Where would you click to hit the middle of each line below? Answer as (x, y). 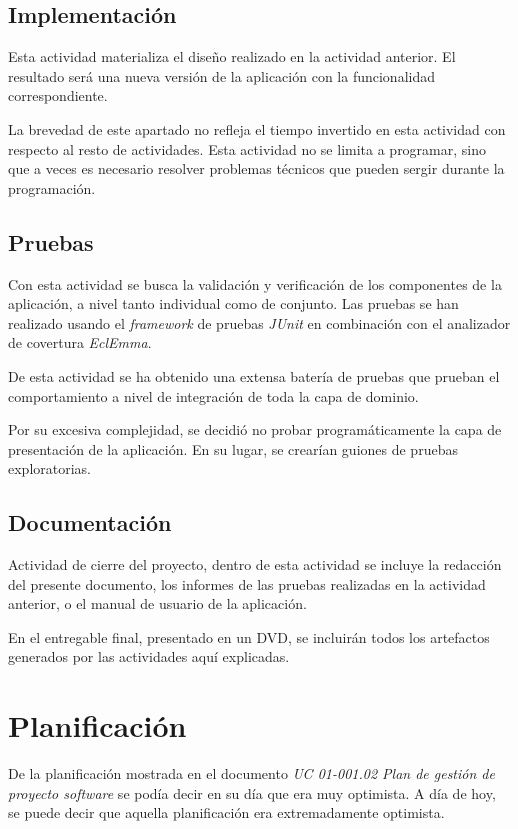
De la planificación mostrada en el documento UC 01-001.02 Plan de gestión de (251, 773)
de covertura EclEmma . (80, 342)
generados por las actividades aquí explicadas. (149, 656)
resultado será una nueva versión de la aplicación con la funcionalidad (221, 75)
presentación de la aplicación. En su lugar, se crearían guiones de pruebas (233, 448)
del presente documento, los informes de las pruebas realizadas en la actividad (247, 583)
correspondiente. (58, 95)
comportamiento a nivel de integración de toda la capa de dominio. (213, 395)
